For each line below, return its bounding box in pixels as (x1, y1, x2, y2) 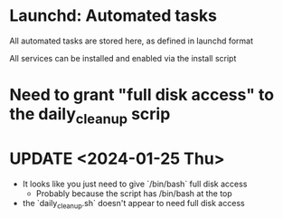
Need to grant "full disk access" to (9, 85, 274, 105)
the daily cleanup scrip (9, 104, 171, 128)
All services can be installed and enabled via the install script (9, 52, 237, 63)
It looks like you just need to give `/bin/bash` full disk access (22, 178, 248, 189)
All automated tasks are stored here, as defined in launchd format (9, 35, 254, 46)
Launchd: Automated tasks (9, 5, 217, 26)
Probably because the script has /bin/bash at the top (35, 187, 232, 199)
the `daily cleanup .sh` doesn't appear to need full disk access (22, 197, 246, 211)
